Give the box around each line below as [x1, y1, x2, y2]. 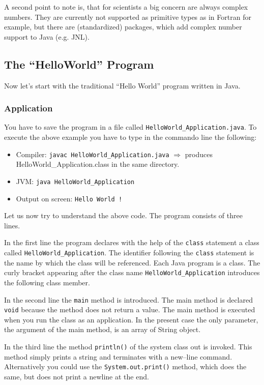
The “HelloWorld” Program [4, 56, 154, 72]
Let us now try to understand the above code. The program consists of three [4, 210, 243, 221]
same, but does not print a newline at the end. [4, 371, 149, 381]
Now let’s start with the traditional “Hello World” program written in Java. [4, 80, 241, 91]
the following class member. [4, 277, 90, 287]
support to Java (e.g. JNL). [4, 31, 90, 42]
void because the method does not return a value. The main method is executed [4, 304, 255, 315]
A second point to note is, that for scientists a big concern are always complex [4, 2, 248, 12]
